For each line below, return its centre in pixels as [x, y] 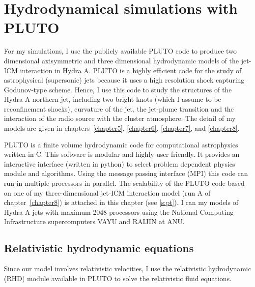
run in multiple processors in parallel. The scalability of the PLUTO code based [124, 183]
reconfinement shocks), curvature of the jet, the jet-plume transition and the [119, 108]
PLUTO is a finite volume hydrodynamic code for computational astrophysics [121, 144]
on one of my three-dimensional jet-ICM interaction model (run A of [107, 192]
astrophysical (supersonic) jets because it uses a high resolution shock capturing [124, 80]
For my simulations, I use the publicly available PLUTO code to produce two [120, 51]
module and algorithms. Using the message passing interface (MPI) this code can [126, 173]
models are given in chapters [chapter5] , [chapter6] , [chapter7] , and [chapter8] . [122, 128]
